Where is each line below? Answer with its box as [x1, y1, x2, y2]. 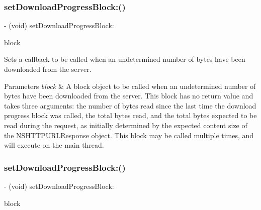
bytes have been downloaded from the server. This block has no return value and [4, 90, 253, 101]
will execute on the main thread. [4, 140, 104, 150]
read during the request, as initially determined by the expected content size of [4, 120, 247, 130]
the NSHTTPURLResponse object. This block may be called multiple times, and [4, 130, 254, 140]
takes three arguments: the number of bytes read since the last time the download [4, 100, 256, 111]
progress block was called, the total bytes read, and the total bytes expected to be [4, 110, 257, 121]
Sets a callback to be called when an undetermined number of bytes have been [4, 54, 245, 64]
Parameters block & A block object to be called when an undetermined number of [4, 80, 256, 91]
